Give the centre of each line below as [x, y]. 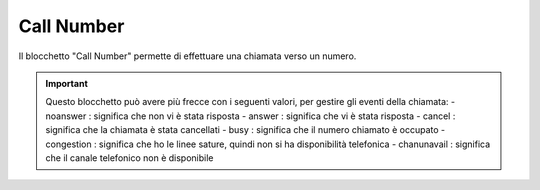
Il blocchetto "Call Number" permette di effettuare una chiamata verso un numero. [187, 56]
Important [67, 83]
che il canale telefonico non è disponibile [129, 157]
